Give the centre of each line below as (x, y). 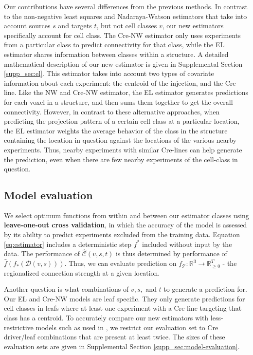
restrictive (19, 327)
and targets (75, 26)
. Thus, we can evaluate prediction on (120, 263)
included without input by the (187, 244)
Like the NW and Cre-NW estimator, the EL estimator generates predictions (133, 92)
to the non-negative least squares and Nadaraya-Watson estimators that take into (126, 16)
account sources (27, 26)
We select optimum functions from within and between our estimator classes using (126, 215)
